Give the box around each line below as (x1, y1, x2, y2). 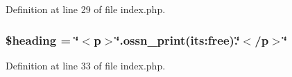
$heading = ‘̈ (6, 31, 79, 48)
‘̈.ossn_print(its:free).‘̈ (116, 31, 240, 48)
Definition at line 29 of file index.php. (6, 2, 166, 16)
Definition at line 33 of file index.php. (6, 58, 166, 72)
